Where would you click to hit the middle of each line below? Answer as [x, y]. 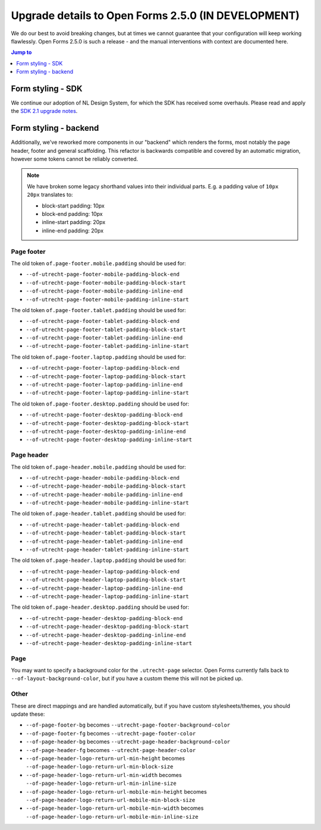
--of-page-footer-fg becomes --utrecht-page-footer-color [111, 733]
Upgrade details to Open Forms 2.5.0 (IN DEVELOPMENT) [155, 15]
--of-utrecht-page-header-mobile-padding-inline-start [108, 503]
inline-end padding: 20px [73, 230]
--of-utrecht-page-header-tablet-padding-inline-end [104, 541]
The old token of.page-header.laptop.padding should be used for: [99, 560]
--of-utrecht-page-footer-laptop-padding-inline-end [104, 385]
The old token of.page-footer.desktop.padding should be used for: [100, 404]
